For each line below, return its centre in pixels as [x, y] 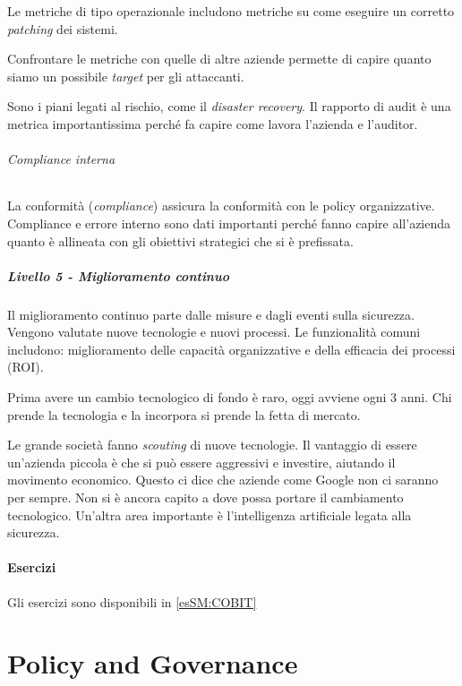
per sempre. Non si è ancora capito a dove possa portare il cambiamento [205, 497]
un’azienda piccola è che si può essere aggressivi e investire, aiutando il [201, 462]
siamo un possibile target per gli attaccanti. [126, 76]
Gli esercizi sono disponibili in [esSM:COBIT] [132, 601]
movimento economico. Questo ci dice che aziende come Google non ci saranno [223, 480]
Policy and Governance [153, 663]
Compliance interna [61, 159]
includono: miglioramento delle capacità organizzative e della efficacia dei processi [231, 349]
